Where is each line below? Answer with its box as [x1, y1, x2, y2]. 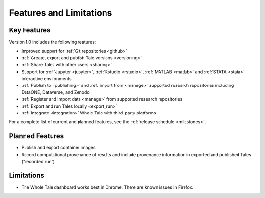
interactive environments [21, 76, 72, 82]
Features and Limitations [9, 7, 112, 18]
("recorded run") [21, 159, 55, 165]
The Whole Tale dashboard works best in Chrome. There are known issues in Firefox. [21, 184, 194, 190]
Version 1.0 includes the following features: [9, 39, 96, 45]
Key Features [9, 26, 51, 34]
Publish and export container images [21, 145, 96, 151]
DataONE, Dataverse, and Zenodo [21, 89, 90, 95]
